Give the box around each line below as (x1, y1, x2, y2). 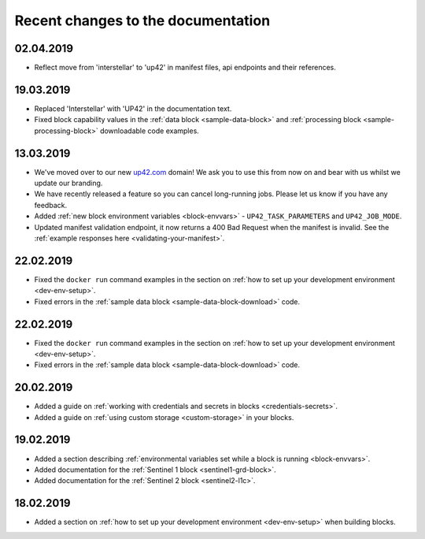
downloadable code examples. (99, 126, 200, 136)
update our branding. (34, 178, 103, 188)
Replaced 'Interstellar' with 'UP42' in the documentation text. (34, 103, 232, 113)
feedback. (34, 200, 67, 210)
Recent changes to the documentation (14, 12, 271, 29)
